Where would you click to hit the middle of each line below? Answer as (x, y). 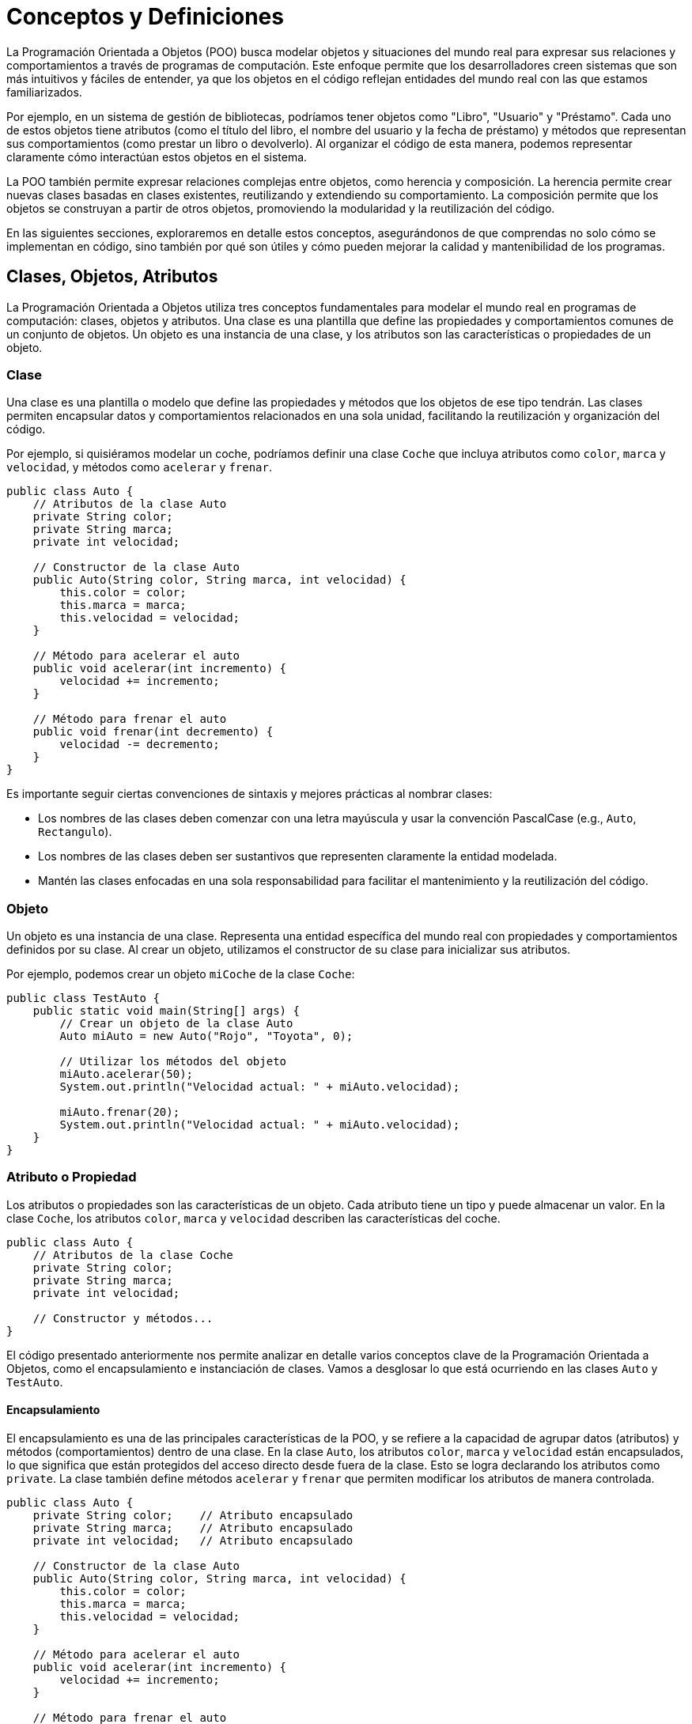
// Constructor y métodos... (123, 1318)
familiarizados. (44, 92)
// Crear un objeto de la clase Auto (176, 1024)
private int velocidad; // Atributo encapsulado (193, 1541)
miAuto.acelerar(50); (127, 1074)
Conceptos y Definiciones (145, 17)
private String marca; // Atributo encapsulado (193, 1528)
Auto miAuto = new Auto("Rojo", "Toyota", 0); (206, 1036)
